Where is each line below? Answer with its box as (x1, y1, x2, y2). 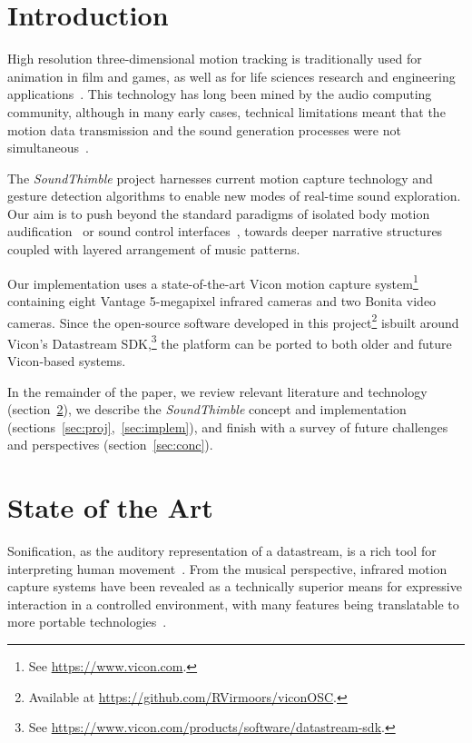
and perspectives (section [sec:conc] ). (7, 435, 213, 454)
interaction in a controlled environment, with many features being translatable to (7, 594, 459, 613)
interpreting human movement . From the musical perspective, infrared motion (7, 559, 447, 578)
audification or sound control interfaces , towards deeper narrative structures (7, 222, 443, 241)
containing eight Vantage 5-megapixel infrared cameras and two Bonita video (7, 291, 437, 310)
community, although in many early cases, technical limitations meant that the (7, 102, 446, 121)
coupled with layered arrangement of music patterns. (7, 240, 300, 259)
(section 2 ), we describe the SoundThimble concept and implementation (7, 400, 407, 419)
